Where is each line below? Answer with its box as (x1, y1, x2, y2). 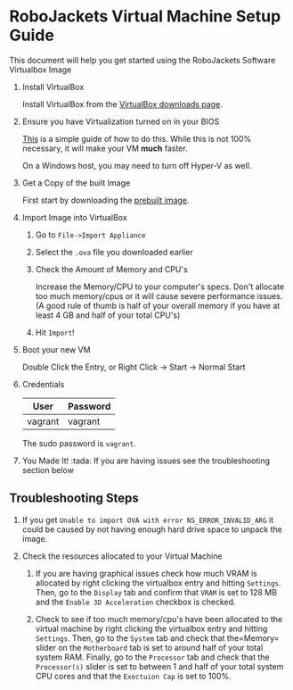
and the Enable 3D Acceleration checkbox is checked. (35, 596, 236, 607)
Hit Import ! (35, 327, 75, 337)
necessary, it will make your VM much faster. (21, 143, 189, 154)
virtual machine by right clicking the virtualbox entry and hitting (35, 623, 268, 634)
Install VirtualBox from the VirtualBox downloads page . (21, 98, 223, 109)
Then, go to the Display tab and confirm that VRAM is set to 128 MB (35, 586, 278, 597)
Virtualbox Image (9, 64, 72, 75)
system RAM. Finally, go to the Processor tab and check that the (35, 652, 270, 662)
